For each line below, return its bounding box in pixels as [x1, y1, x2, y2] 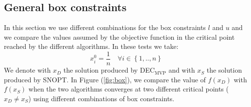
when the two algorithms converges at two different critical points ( [28, 84, 229, 94]
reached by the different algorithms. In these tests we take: [4, 41, 179, 51]
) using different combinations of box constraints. [28, 93, 175, 103]
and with [168, 65, 195, 75]
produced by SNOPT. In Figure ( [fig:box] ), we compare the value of [4, 74, 206, 84]
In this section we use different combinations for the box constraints [4, 22, 206, 32]
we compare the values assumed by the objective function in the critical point [4, 31, 235, 42]
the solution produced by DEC [63, 65, 155, 75]
